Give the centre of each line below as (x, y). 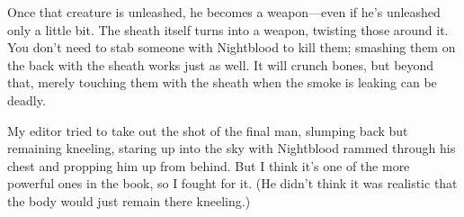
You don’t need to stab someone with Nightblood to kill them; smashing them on (232, 47)
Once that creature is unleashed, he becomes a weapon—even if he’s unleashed (224, 12)
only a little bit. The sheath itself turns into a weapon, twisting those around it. (228, 29)
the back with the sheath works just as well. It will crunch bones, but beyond (221, 64)
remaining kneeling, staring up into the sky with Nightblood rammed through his (232, 148)
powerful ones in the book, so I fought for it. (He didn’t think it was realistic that (232, 183)
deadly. (27, 99)
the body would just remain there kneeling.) (129, 200)
